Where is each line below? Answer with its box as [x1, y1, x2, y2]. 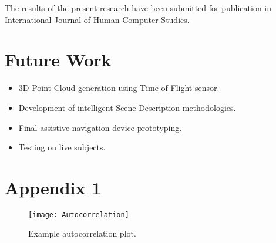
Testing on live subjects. [18, 141, 106, 153]
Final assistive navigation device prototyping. [18, 121, 182, 133]
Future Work [5, 48, 112, 72]
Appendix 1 [5, 175, 102, 199]
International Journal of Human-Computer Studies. [5, 13, 190, 25]
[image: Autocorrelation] [28, 210, 129, 219]
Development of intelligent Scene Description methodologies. [18, 101, 236, 113]
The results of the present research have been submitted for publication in [5, 2, 272, 14]
